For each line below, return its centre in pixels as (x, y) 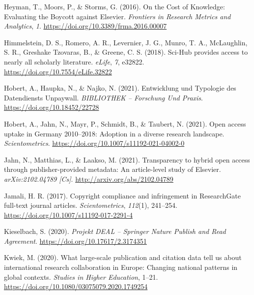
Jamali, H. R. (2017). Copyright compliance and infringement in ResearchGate (122, 195)
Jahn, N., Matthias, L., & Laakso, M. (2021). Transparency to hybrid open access (127, 159)
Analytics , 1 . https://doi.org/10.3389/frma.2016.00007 (85, 26)
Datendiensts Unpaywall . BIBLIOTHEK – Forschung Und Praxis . (103, 97)
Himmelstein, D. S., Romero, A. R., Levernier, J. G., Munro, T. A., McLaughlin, (126, 42)
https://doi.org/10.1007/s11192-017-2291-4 (68, 214)
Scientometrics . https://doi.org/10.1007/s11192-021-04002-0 (94, 143)
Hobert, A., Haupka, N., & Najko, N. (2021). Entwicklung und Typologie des (120, 88)
